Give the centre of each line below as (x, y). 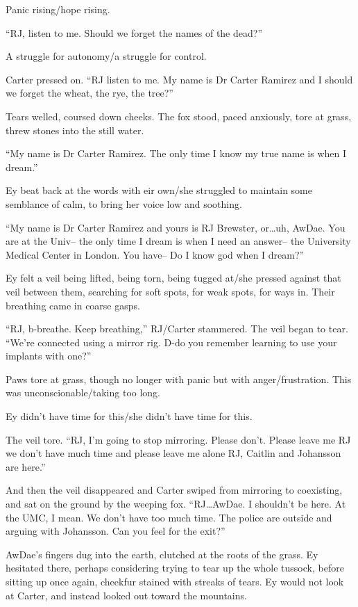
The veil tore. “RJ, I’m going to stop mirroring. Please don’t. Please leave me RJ (178, 439)
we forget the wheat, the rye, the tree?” (89, 93)
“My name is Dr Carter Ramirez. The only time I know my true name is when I (176, 153)
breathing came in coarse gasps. (73, 305)
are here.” (26, 466)
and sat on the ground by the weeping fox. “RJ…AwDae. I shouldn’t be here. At (176, 504)
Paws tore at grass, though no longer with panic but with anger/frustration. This (179, 379)
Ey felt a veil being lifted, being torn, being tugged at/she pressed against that (173, 278)
